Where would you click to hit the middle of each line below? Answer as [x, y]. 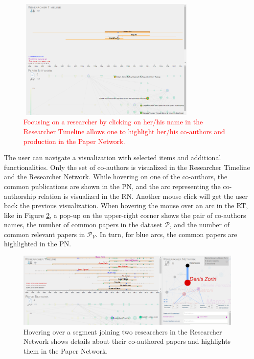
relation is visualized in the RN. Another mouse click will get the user [143, 196]
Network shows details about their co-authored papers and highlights [127, 341]
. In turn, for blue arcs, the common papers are [166, 234]
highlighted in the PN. [38, 244]
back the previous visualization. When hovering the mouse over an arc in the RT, [126, 205]
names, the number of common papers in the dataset [83, 225]
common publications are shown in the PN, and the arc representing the [112, 186]
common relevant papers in [45, 234]
